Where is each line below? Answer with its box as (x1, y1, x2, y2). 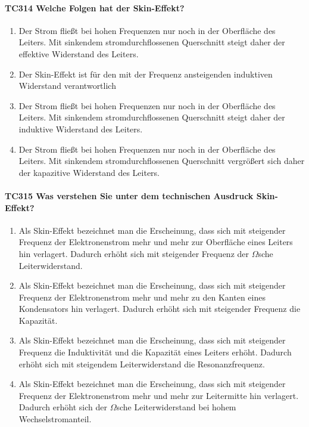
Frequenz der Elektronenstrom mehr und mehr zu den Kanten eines (18, 290, 266, 303)
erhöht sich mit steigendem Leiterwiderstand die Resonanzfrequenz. (18, 357, 265, 370)
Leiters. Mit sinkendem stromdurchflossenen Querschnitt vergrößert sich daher (18, 154, 305, 167)
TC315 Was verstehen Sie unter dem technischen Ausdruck (5, 189, 254, 202)
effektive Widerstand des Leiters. (18, 47, 139, 60)
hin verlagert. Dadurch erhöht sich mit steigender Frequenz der (18, 247, 249, 259)
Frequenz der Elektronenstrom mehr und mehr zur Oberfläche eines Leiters (18, 236, 293, 248)
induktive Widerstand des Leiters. (18, 122, 143, 135)
